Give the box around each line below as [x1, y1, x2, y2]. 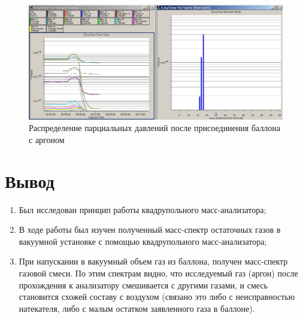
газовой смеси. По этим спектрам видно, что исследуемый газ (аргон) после [19, 266, 298, 279]
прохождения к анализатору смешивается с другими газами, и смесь [19, 278, 268, 291]
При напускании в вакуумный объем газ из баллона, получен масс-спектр [19, 255, 288, 268]
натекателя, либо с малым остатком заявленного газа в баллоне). [19, 302, 255, 314]
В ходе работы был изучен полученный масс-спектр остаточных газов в [19, 223, 281, 236]
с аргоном [29, 133, 65, 145]
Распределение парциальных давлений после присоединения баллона [29, 121, 281, 134]
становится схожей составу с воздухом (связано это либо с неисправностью [19, 290, 295, 303]
